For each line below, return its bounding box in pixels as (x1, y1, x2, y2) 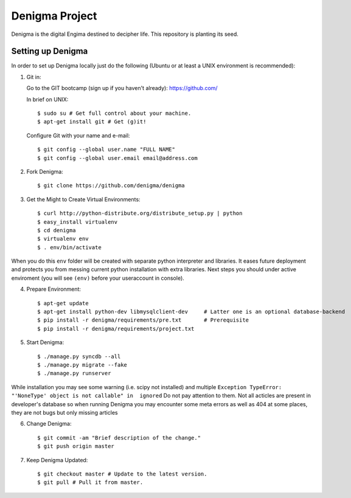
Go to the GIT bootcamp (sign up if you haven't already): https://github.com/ (26, 85, 218, 92)
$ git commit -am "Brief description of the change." (37, 434, 201, 441)
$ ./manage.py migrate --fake (37, 362, 128, 368)
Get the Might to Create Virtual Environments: (26, 195, 141, 203)
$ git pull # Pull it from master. (37, 479, 144, 486)
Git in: (26, 73, 42, 80)
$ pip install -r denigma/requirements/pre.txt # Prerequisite (37, 317, 249, 323)
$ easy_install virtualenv (37, 218, 118, 225)
